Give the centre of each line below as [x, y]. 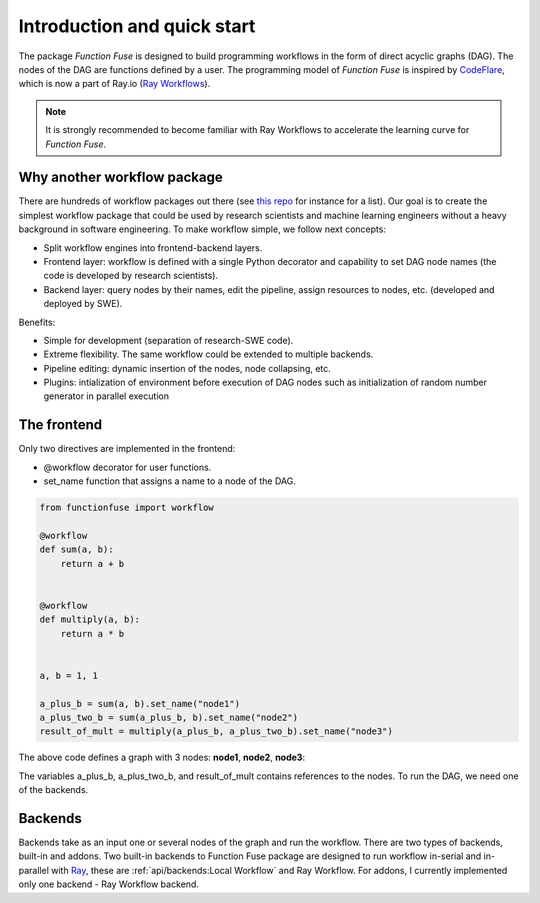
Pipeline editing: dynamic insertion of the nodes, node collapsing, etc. [187, 368]
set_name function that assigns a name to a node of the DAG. [170, 481]
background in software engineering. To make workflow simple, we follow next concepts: [202, 229]
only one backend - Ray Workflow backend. [109, 884]
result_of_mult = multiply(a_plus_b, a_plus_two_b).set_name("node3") [216, 731]
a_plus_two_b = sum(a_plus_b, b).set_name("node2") [169, 718]
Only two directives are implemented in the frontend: [127, 449]
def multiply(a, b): [89, 619]
